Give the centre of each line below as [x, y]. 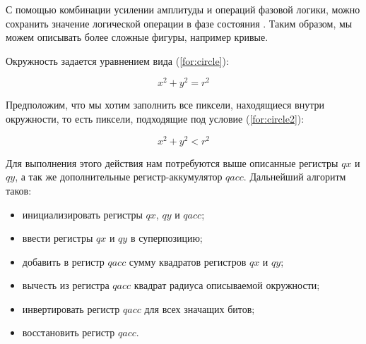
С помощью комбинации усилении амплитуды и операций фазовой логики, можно [183, 9]
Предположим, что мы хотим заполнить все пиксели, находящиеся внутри [165, 105]
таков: [19, 190]
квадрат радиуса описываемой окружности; [227, 285]
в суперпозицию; [166, 238]
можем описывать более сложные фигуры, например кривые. [137, 37]
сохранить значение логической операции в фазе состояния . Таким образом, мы [179, 23]
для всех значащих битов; [200, 308]
